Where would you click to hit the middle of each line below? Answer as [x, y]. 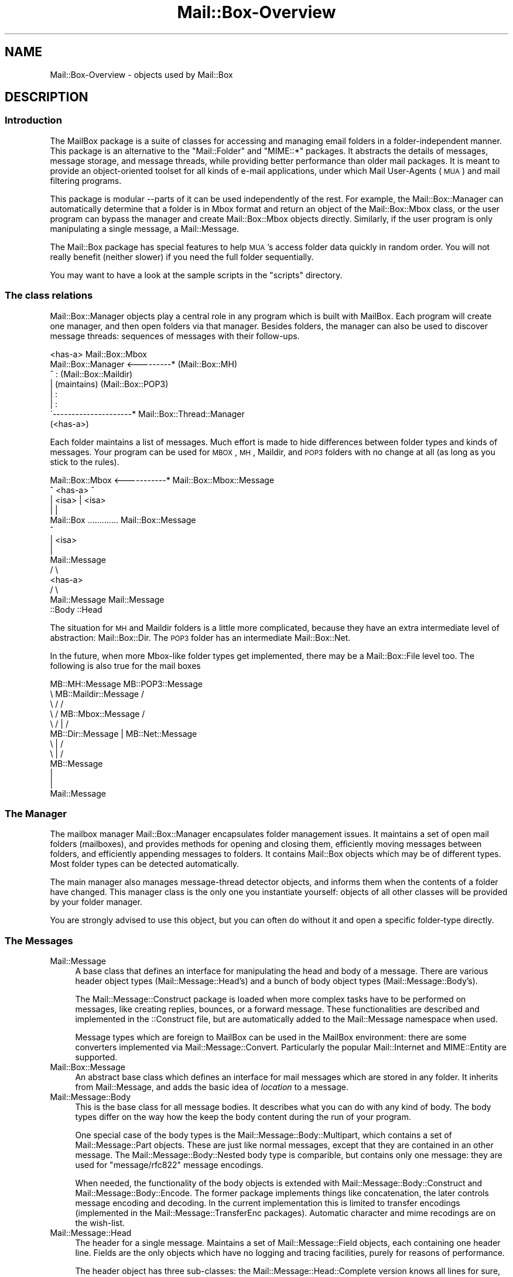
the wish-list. [100, 1223]
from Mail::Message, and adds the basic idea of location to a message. [212, 1087]
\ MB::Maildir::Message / [97, 694]
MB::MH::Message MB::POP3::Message [126, 684]
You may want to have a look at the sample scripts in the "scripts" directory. [196, 275]
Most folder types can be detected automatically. [145, 864]
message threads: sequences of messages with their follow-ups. [175, 336]
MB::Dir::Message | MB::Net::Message [124, 733]
